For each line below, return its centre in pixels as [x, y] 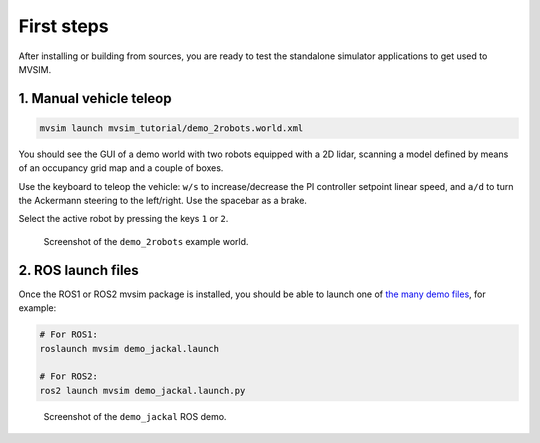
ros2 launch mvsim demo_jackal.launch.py [142, 390]
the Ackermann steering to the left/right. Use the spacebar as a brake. [162, 201]
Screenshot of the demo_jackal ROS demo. [135, 416]
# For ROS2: [69, 376]
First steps [63, 26]
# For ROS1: [69, 334]
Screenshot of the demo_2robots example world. [146, 241]
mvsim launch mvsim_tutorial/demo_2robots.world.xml [171, 128]
